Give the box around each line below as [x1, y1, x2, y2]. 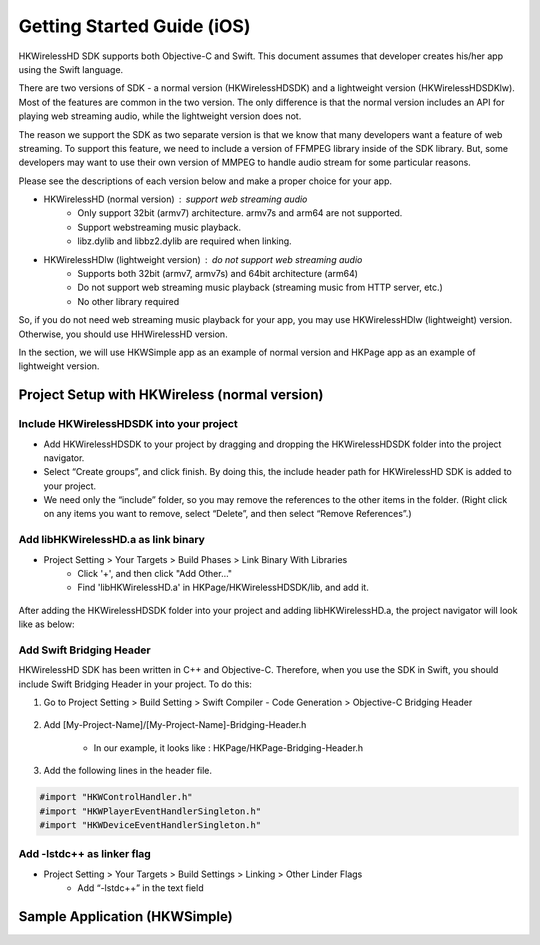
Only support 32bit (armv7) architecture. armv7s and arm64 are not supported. [77, 207, 403, 219]
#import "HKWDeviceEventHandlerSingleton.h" [39, 820, 262, 831]
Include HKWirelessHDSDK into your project [18, 417, 239, 431]
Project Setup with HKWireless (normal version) [18, 386, 324, 404]
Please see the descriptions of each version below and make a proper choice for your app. [18, 175, 393, 187]
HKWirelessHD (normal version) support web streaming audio [43, 193, 308, 205]
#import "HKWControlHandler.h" [39, 791, 194, 803]
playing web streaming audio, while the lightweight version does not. [18, 110, 302, 122]
